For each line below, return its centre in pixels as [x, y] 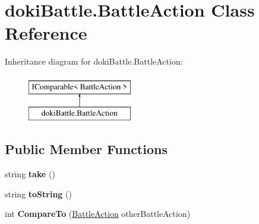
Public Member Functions [86, 149]
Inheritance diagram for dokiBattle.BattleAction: [94, 61]
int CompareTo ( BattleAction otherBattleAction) [98, 214]
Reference [46, 33]
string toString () [38, 193]
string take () [30, 174]
